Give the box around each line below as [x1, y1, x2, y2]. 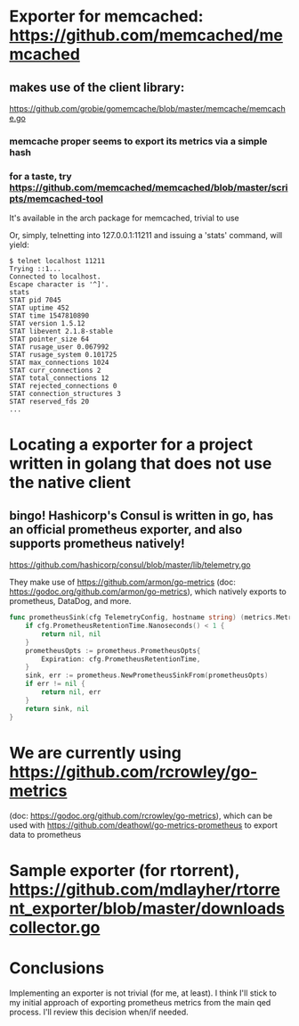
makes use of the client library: [9, 79, 185, 95]
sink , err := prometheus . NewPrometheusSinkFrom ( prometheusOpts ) [25, 671, 269, 680]
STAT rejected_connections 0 [9, 382, 117, 391]
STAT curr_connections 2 [9, 366, 101, 376]
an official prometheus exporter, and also [9, 522, 243, 537]
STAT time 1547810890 [9, 311, 90, 320]
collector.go [9, 917, 101, 938]
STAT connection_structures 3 [9, 390, 122, 399]
